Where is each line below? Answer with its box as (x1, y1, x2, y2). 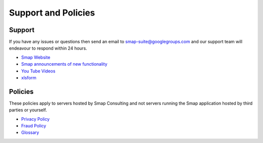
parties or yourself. (9, 107, 47, 113)
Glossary (21, 129, 39, 136)
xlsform (21, 75, 37, 81)
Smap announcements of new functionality (21, 61, 108, 67)
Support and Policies (9, 7, 95, 18)
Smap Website (21, 54, 51, 60)
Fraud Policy (21, 123, 46, 129)
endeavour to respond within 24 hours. (9, 45, 87, 51)
